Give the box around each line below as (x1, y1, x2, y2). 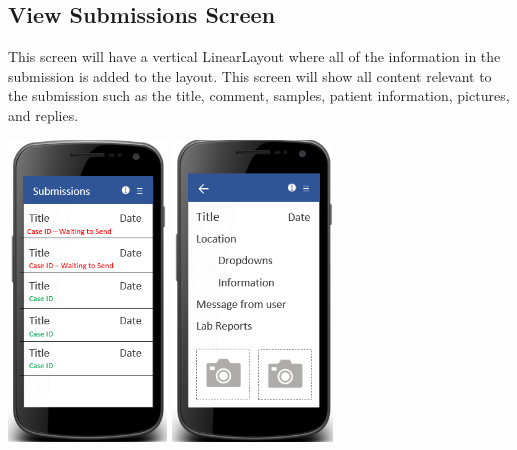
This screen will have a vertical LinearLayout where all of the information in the (8, 46, 501, 67)
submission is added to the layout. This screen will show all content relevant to (8, 65, 492, 86)
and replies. (8, 104, 79, 125)
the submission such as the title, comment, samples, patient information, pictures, (8, 85, 510, 106)
